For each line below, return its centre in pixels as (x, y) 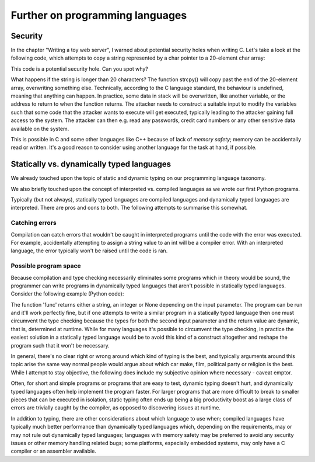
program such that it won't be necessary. (60, 345)
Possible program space (46, 266)
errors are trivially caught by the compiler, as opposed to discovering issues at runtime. (116, 408)
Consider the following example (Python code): (67, 294)
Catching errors (34, 223)
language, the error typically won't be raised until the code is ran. (89, 251)
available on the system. (40, 128)
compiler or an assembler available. (53, 451)
